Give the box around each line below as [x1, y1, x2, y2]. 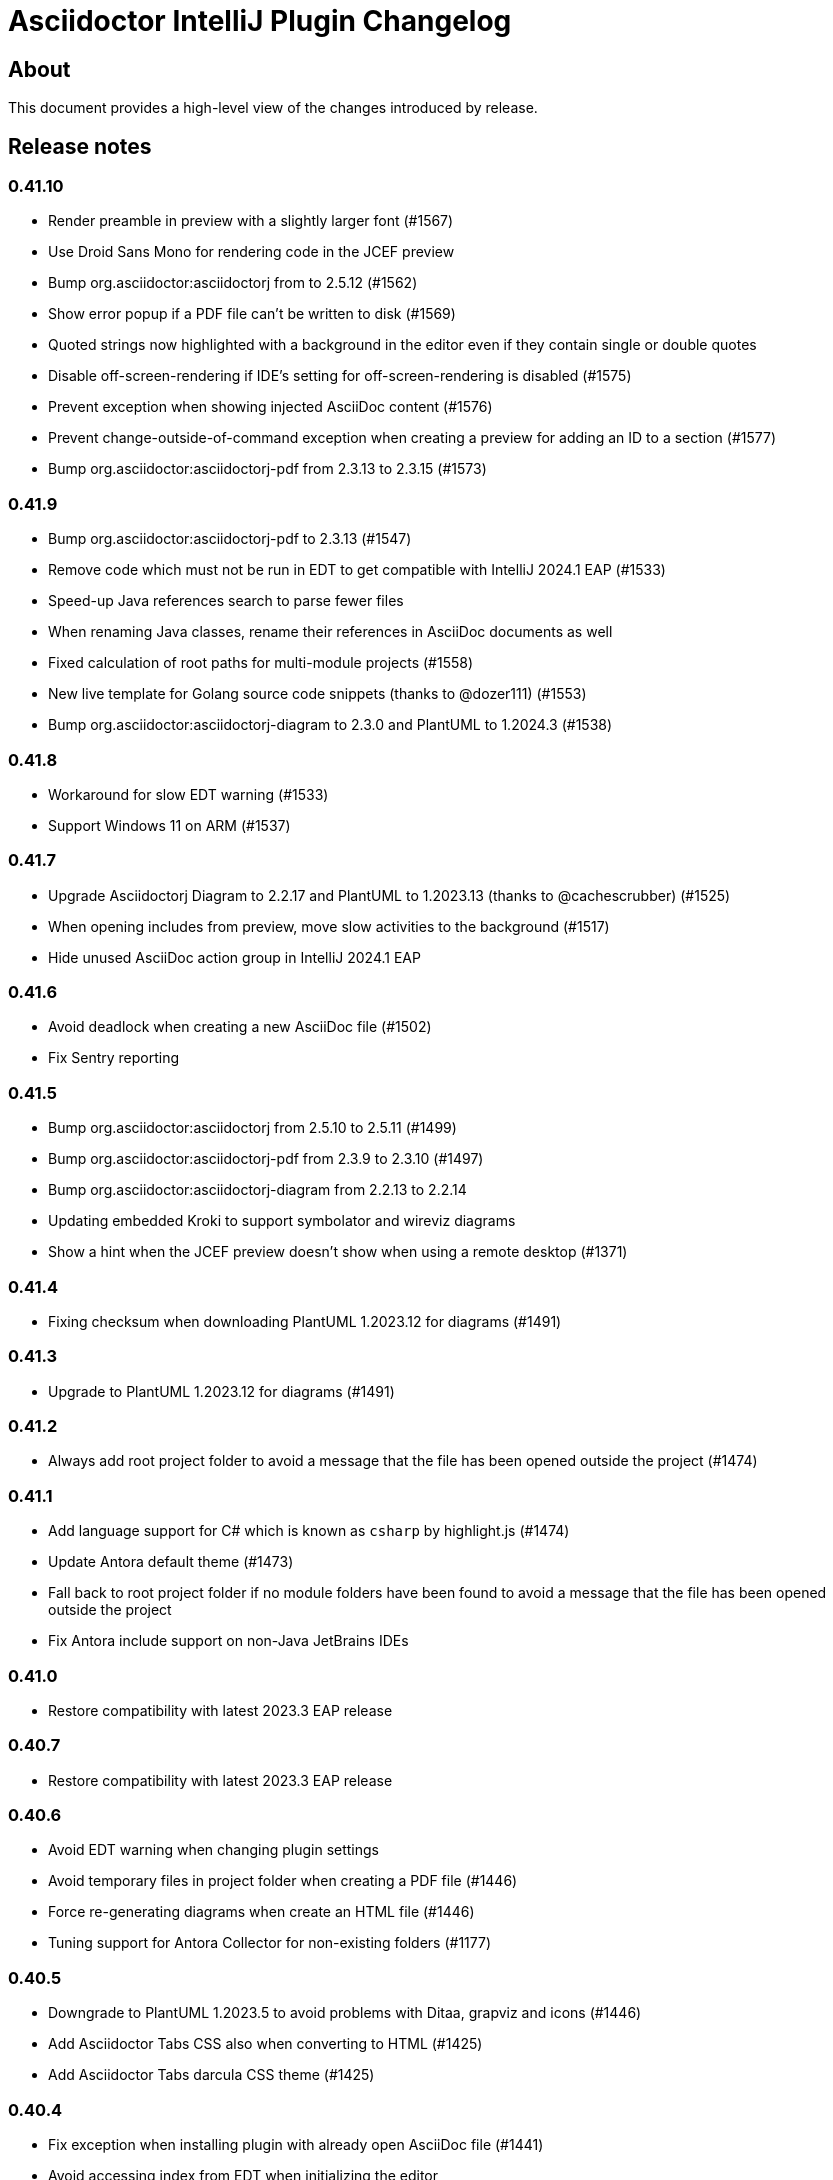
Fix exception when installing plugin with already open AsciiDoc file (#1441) [48, 2135, 544, 2153]
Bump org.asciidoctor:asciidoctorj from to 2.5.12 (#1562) [48, 274, 418, 292]
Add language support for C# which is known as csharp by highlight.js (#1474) [48, 1522, 570, 1540]
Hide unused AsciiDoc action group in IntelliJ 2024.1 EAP [48, 948, 421, 966]
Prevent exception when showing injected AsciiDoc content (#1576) [48, 398, 493, 416]
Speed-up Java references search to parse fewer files [48, 592, 404, 610]
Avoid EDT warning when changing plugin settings [48, 1841, 380, 1859]
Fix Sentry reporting [48, 1049, 180, 1067]
